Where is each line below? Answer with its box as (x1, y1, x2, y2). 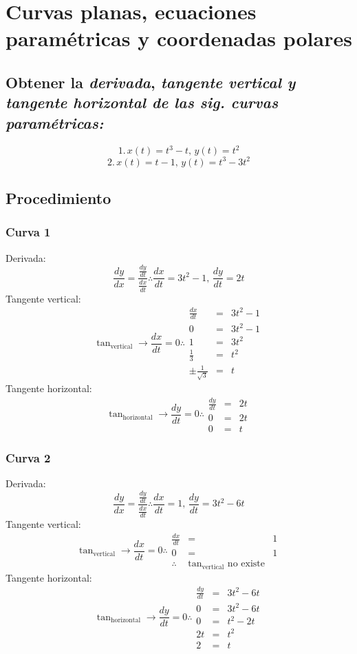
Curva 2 (6, 449, 51, 466)
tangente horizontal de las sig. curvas (6, 92, 279, 113)
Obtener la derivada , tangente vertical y (6, 71, 296, 92)
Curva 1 (6, 223, 51, 241)
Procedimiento (6, 187, 111, 208)
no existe (227, 559, 265, 569)
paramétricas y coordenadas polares (6, 24, 352, 52)
